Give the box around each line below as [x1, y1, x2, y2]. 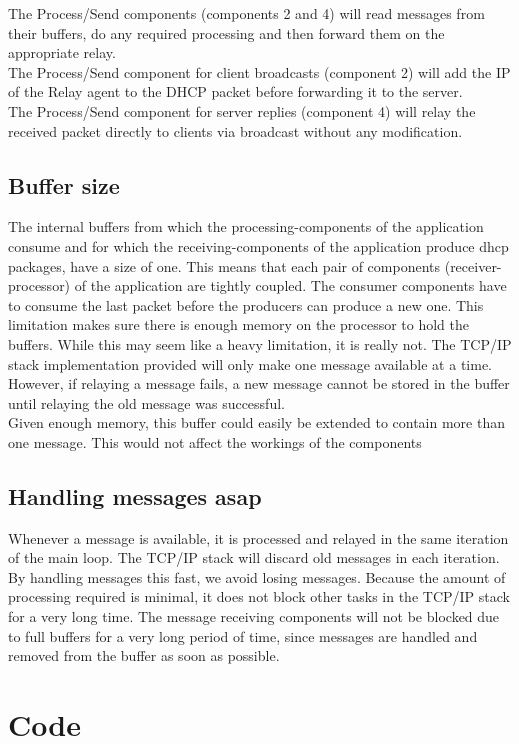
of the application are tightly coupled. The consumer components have [74, 275, 507, 296]
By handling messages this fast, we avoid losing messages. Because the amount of [8, 566, 506, 587]
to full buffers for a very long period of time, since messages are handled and [8, 625, 478, 646]
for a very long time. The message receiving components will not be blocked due [8, 606, 500, 627]
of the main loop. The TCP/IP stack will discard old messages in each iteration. [8, 547, 500, 568]
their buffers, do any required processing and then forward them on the [8, 22, 445, 43]
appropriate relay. [8, 42, 116, 63]
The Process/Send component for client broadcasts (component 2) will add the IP [8, 61, 511, 82]
